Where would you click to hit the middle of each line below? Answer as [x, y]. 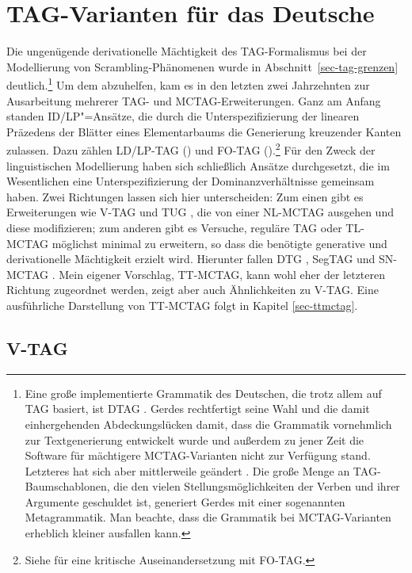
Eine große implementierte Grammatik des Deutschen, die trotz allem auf [203, 393]
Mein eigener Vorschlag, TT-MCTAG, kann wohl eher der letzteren [222, 274]
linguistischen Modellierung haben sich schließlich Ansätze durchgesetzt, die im [198, 165]
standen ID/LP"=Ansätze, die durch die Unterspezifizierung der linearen [183, 116]
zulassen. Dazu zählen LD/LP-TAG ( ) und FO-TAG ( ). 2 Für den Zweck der [191, 149]
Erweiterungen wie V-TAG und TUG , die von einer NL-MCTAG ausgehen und [200, 212]
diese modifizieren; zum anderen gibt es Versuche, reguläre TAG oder [174, 227]
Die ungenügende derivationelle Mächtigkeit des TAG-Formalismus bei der [187, 51]
